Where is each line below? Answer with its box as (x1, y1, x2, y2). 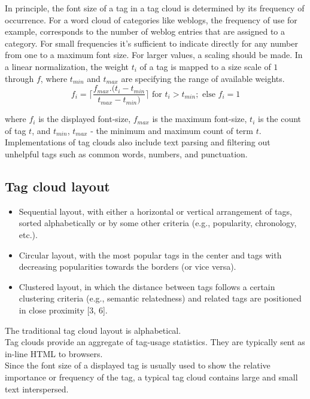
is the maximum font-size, (152, 112, 247, 125)
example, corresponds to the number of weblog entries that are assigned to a (5, 25, 285, 38)
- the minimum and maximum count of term (90, 124, 253, 136)
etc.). (19, 228, 38, 240)
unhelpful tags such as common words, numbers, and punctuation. (5, 148, 248, 160)
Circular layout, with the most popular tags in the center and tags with (19, 248, 282, 261)
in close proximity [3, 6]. (19, 303, 108, 316)
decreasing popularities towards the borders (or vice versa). (19, 260, 236, 273)
